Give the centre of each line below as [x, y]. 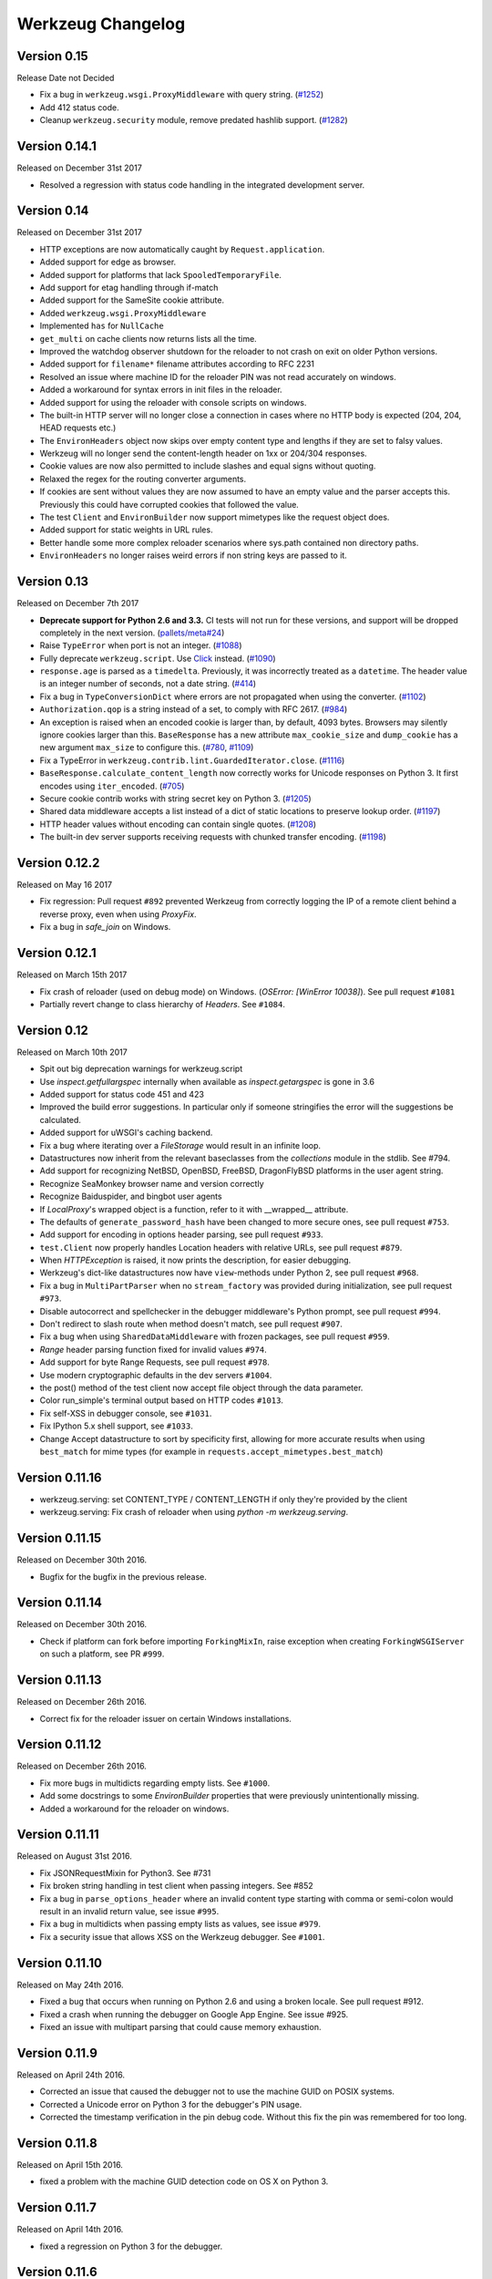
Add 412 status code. [79, 107]
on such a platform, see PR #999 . [102, 1654]
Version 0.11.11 [58, 1835]
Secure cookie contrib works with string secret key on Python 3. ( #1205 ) [175, 799]
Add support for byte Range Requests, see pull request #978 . [155, 1362]
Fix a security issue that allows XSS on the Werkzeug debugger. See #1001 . [182, 1936]
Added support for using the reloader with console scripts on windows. [173, 402]
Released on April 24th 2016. [71, 2075]
